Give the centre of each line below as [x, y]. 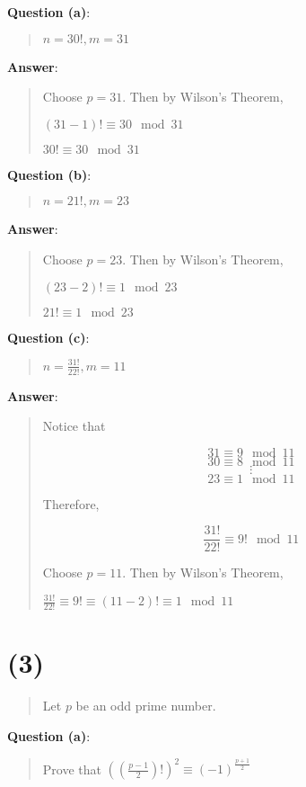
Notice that [74, 426]
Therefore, [71, 503]
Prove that [72, 769]
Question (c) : [48, 337]
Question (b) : [49, 174]
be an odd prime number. [146, 706]
